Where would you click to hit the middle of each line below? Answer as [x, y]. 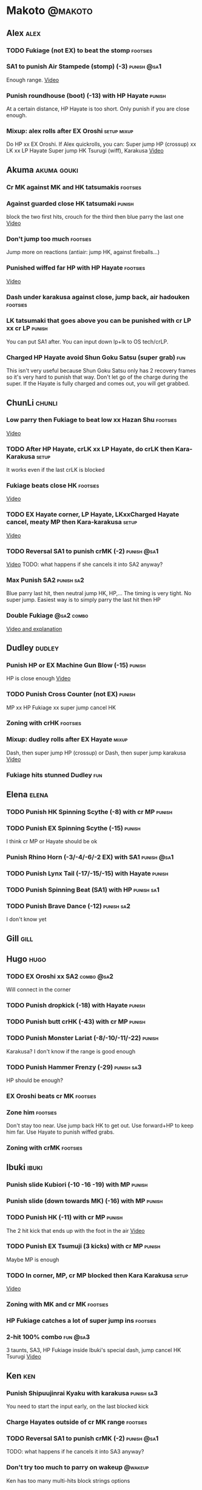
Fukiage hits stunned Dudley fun [54, 774]
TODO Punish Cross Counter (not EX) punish [71, 694]
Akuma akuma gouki [42, 170]
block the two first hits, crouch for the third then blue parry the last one [95, 217]
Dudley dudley [33, 648]
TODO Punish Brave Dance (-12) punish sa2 [69, 906]
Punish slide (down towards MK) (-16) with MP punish [85, 1201]
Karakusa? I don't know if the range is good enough [71, 1051]
